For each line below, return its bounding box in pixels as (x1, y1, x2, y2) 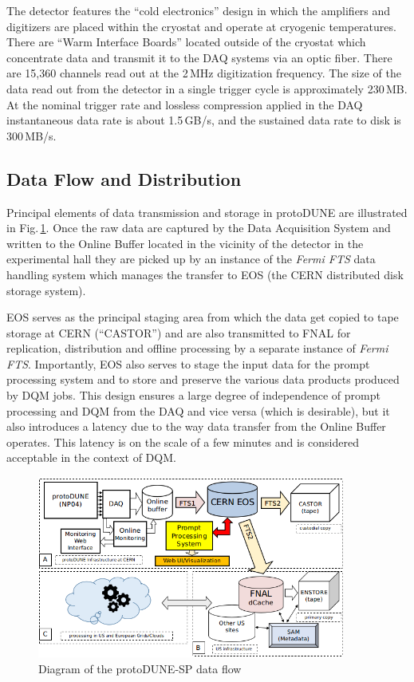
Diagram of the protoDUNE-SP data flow (38, 660, 242, 676)
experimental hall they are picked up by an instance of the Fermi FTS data (6, 250, 376, 267)
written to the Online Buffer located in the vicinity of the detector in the (6, 235, 364, 251)
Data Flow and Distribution (6, 166, 242, 191)
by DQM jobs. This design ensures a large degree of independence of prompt (6, 387, 380, 404)
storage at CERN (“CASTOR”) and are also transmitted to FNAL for (6, 324, 351, 341)
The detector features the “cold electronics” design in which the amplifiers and (6, 2, 391, 18)
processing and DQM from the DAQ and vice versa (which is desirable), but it (6, 402, 390, 419)
